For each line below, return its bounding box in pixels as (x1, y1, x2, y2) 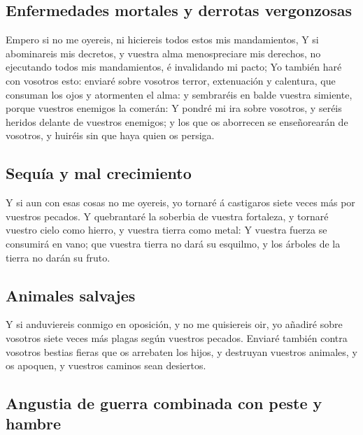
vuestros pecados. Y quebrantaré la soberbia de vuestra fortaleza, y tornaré (6, 208, 329, 223)
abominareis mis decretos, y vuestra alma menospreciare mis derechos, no (6, 45, 321, 60)
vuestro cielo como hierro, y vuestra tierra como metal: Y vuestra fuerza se (6, 222, 327, 237)
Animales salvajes (6, 284, 136, 306)
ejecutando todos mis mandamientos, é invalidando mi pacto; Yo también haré (6, 59, 342, 74)
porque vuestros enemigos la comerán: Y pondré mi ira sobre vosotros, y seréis (6, 101, 342, 115)
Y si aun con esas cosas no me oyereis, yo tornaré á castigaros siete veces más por (6, 195, 355, 210)
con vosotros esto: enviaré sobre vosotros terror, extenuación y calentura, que (6, 73, 336, 87)
